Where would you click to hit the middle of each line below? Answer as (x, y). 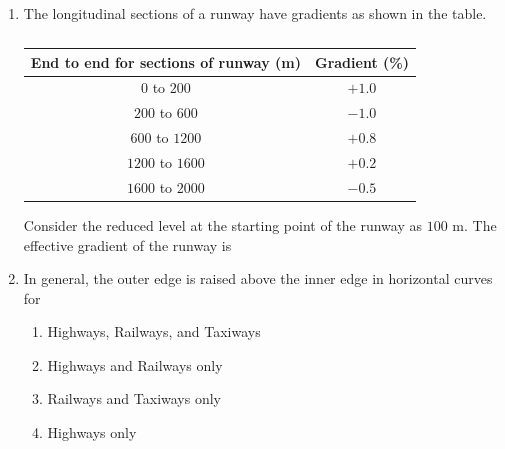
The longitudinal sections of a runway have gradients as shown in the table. (255, 13)
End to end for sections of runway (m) (165, 61)
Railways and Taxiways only (134, 398)
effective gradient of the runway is (127, 244)
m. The (474, 224)
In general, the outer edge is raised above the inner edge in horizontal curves (258, 278)
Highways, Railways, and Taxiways (154, 331)
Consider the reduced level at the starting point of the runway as (223, 224)
